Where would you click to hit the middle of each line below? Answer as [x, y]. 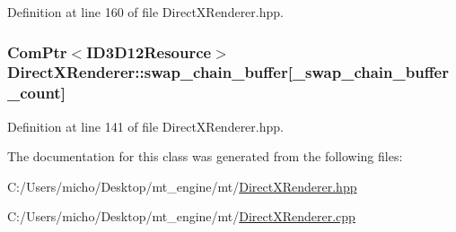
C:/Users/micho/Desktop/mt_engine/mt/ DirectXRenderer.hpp [182, 186]
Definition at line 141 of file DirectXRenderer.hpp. [145, 126]
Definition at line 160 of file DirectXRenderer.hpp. [145, 12]
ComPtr [37, 52]
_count [34, 93]
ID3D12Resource [149, 52]
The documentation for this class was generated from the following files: [205, 156]
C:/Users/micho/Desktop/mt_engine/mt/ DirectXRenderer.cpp [181, 216]
